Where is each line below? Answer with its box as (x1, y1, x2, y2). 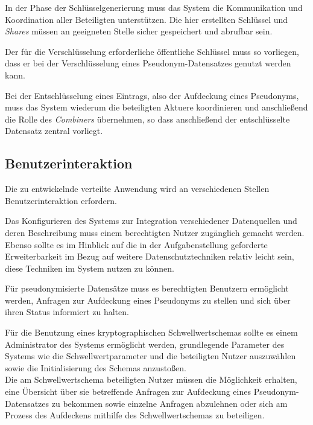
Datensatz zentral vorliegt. (5, 124, 103, 137)
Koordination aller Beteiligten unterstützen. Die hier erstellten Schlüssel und (5, 13, 288, 25)
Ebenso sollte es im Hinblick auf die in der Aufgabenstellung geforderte (5, 238, 268, 251)
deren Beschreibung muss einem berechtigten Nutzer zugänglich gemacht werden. (5, 226, 305, 238)
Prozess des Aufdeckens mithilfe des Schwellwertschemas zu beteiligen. (5, 409, 265, 421)
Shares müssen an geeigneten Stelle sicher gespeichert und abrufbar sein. (5, 25, 273, 37)
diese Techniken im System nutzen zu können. (5, 261, 174, 274)
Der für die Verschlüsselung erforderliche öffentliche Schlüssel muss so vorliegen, (5, 45, 299, 57)
